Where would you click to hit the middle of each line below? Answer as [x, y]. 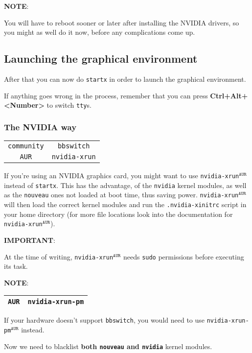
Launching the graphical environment [101, 59]
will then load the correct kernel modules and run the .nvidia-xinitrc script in [125, 204]
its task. [16, 266]
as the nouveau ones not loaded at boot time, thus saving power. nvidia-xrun [121, 195]
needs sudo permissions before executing [183, 256]
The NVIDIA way [40, 127]
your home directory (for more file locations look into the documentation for [118, 214]
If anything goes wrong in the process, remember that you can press [106, 95]
